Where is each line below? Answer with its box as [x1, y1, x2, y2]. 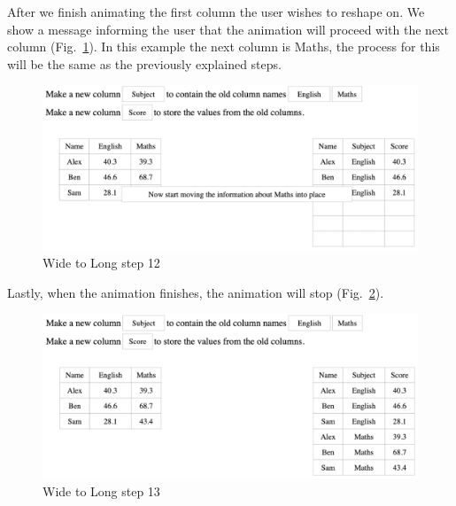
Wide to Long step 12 [43, 253, 160, 272]
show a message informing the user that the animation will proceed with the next [7, 19, 449, 38]
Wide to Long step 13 [43, 481, 160, 500]
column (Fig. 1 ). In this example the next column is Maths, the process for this [7, 37, 440, 56]
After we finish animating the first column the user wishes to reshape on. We [7, 3, 425, 20]
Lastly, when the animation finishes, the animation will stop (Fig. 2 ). [7, 283, 384, 301]
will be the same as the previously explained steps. [7, 54, 282, 73]
